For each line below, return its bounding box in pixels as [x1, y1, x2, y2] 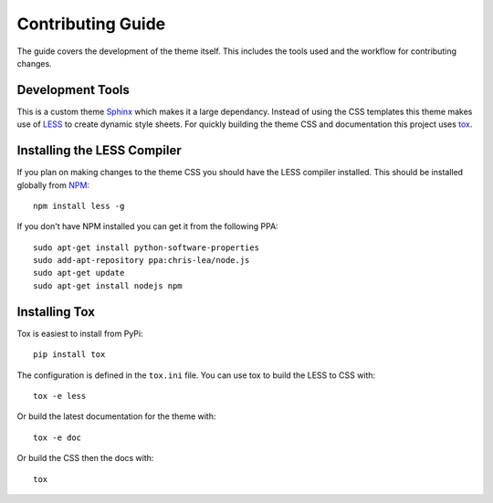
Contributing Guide [16, 14, 166, 34]
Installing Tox [16, 304, 96, 320]
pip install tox [33, 350, 106, 360]
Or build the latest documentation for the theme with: [16, 411, 216, 422]
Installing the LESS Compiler [16, 142, 182, 159]
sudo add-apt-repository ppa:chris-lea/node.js [33, 256, 250, 266]
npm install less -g [33, 201, 125, 211]
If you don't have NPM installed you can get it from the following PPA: [16, 221, 278, 232]
